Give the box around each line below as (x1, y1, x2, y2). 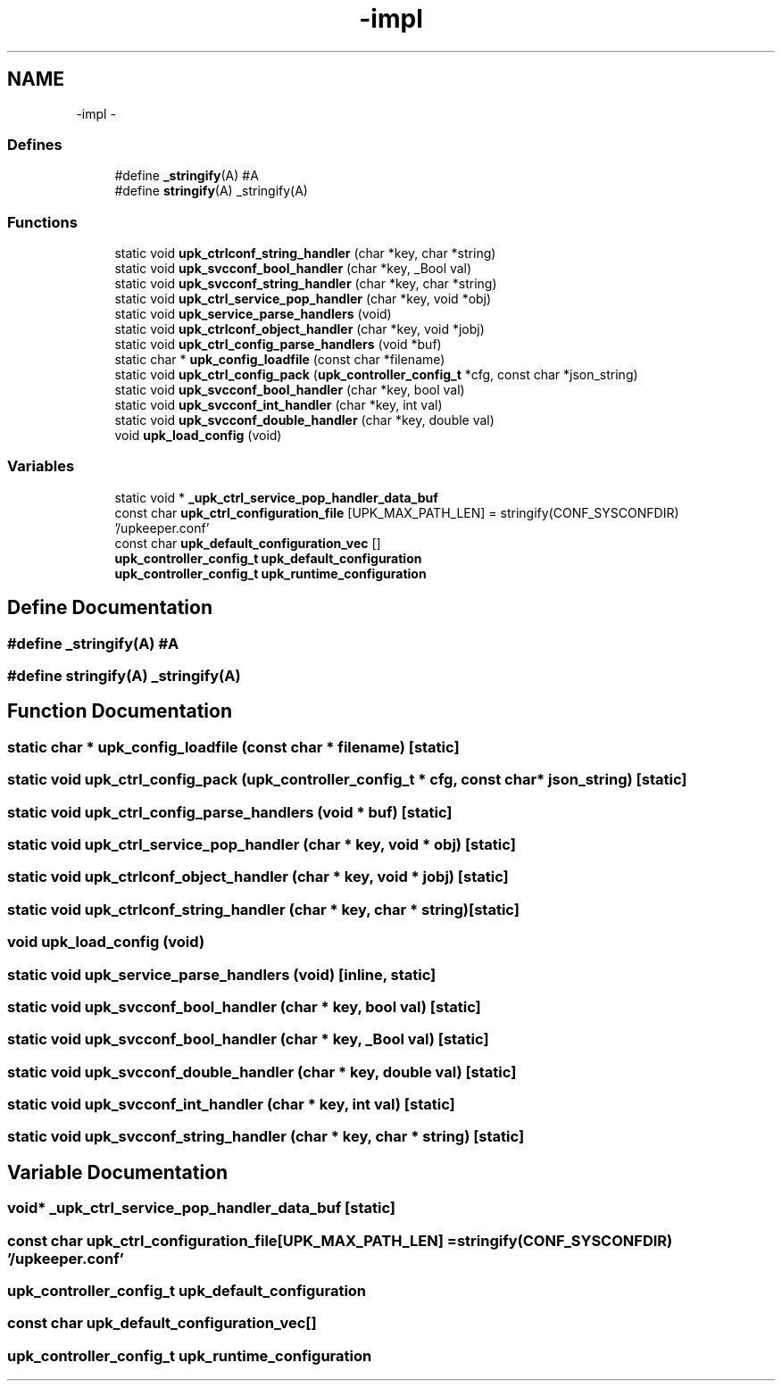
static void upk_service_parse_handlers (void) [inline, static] (7, 965, 437, 984)
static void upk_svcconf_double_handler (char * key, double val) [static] (7, 1062, 517, 1081)
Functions (7, 212, 78, 231)
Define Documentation (7, 596, 212, 619)
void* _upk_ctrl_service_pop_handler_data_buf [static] (7, 1199, 396, 1218)
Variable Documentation (7, 1160, 229, 1184)
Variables (7, 457, 75, 476)
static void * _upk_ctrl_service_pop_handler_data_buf (114, 489, 438, 505)
